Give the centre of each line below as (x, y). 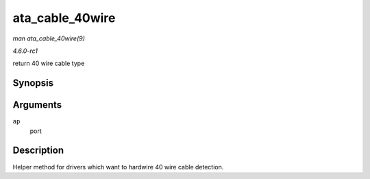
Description (38, 151)
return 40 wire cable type (49, 63)
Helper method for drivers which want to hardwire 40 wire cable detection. (118, 167)
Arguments (37, 105)
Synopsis (33, 83)
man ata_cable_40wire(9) (49, 38)
